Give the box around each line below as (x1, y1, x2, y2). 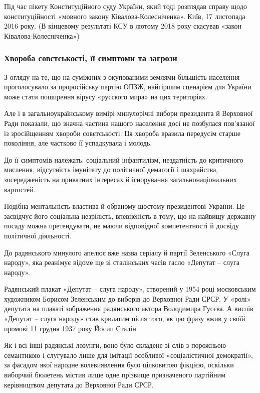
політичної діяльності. (4, 230, 72, 240)
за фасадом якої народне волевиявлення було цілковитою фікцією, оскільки (4, 359, 234, 370)
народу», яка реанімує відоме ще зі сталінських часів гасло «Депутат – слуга (4, 257, 240, 268)
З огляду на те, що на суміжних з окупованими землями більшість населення (4, 71, 240, 82)
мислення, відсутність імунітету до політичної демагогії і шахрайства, (4, 164, 218, 175)
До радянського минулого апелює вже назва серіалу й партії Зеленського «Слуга (4, 247, 249, 257)
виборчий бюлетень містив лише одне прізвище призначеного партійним (4, 369, 225, 380)
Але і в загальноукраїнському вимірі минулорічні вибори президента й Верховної (4, 108, 253, 118)
